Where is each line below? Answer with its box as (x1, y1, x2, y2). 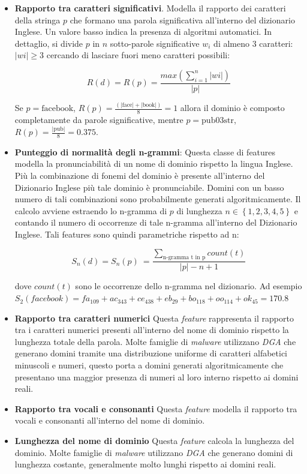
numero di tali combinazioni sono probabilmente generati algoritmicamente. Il (14, 193, 301, 205)
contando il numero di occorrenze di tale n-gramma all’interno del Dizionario (14, 216, 297, 229)
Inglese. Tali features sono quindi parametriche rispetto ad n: (14, 228, 239, 241)
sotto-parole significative (110, 37, 200, 49)
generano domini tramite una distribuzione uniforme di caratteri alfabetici (14, 347, 287, 359)
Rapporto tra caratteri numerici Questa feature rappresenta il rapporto (14, 311, 294, 324)
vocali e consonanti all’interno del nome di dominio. (14, 414, 205, 427)
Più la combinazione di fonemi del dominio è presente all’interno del (14, 169, 265, 182)
